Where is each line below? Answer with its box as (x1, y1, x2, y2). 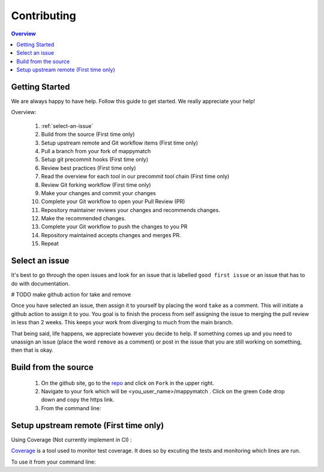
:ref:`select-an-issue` (41, 122, 94, 129)
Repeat (41, 240, 59, 247)
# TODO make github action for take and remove (11, 291, 131, 298)
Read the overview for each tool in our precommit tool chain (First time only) (41, 173, 230, 180)
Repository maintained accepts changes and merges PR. (41, 231, 181, 238)
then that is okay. (11, 346, 54, 354)
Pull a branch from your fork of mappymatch (41, 147, 151, 154)
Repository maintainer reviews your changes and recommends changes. (41, 206, 220, 213)
